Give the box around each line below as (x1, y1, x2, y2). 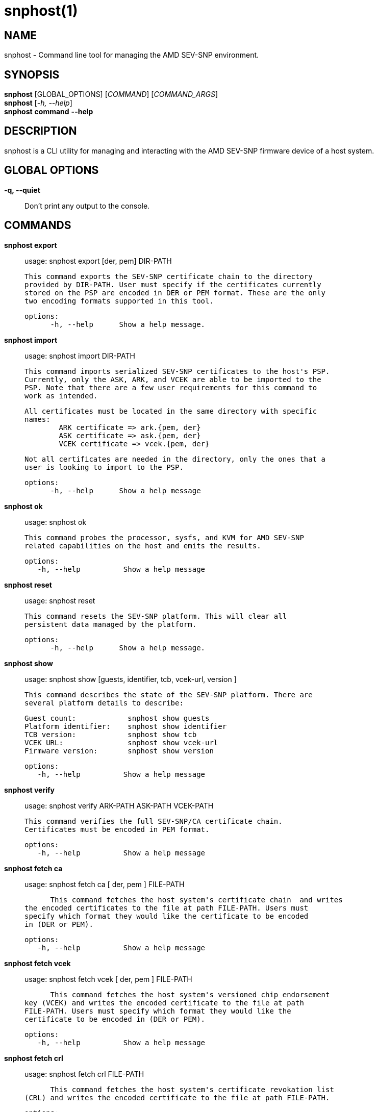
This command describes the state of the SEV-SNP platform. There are (24, 690, 313, 699)
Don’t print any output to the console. (24, 201, 150, 210)
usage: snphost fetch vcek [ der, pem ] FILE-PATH (24, 974, 192, 983)
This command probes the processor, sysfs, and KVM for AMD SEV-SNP (24, 533, 304, 542)
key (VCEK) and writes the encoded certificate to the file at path (24, 998, 304, 1007)
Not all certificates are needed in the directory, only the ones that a (24, 454, 326, 463)
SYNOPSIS (4, 68, 60, 81)
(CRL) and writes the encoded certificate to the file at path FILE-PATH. (24, 1093, 330, 1102)
